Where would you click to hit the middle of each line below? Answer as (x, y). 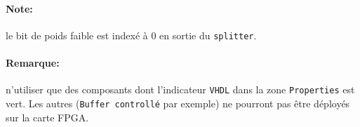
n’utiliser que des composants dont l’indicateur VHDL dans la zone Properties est (180, 89)
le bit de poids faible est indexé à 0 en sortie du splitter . (131, 35)
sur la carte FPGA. (47, 117)
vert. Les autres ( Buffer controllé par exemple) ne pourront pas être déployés (178, 103)
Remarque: (33, 63)
